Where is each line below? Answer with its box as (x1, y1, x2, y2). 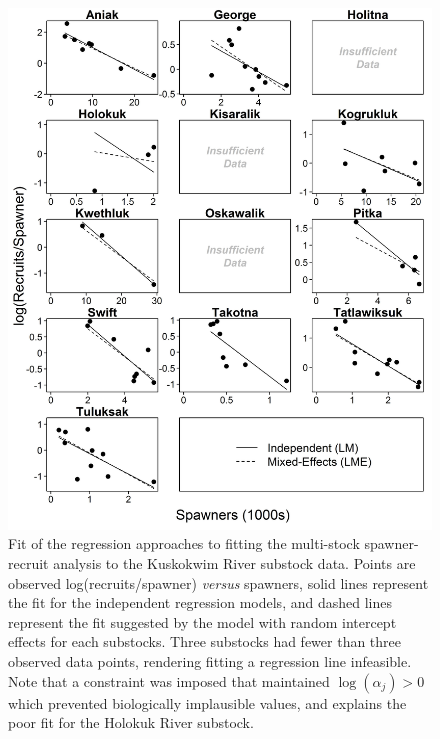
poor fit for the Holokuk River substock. (8, 712, 254, 733)
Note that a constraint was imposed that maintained (8, 670, 330, 691)
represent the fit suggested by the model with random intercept (8, 611, 397, 632)
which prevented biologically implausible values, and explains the (8, 692, 407, 713)
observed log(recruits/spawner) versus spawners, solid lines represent (8, 572, 429, 593)
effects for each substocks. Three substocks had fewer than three (8, 631, 402, 652)
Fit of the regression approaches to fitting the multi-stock (8, 533, 360, 554)
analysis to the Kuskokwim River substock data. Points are (53, 553, 416, 574)
